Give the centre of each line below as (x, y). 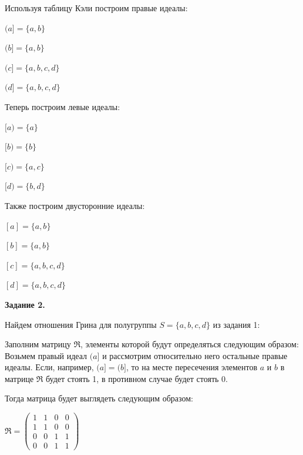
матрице (19, 378)
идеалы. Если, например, (49, 367)
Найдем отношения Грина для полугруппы (81, 324)
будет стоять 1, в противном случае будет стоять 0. (137, 378)
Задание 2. (25, 304)
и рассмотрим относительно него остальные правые (195, 355)
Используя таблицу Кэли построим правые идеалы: (96, 8)
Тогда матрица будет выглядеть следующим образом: (99, 398)
